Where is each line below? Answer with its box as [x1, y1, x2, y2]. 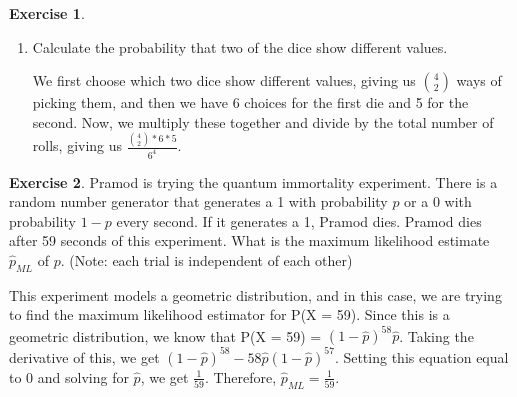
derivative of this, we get [9, 346, 160, 367]
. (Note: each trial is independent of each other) [60, 249, 353, 270]
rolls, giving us [32, 135, 123, 156]
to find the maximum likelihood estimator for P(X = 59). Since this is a [9, 304, 450, 325]
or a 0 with [404, 191, 472, 212]
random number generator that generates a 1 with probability [9, 191, 388, 212]
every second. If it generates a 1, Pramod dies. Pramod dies [116, 210, 482, 231]
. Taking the [399, 325, 474, 346]
